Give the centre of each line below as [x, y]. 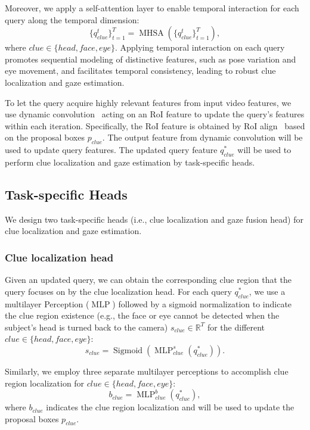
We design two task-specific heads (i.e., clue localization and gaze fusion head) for [154, 219]
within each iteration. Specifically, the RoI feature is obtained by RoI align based [155, 125]
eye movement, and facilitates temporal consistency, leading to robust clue [140, 71]
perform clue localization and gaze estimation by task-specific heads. [130, 162]
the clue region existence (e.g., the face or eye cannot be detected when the [142, 315]
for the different [236, 327]
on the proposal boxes [45, 137]
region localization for [45, 383]
